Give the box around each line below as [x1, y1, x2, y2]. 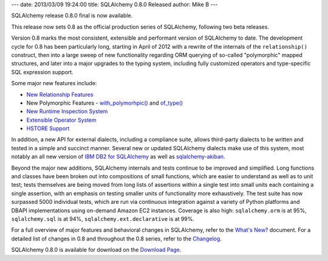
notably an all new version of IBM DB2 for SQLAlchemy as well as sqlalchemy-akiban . [11, 153, 225, 161]
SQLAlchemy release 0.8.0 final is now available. [11, 12, 133, 19]
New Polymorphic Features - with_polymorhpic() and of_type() [26, 99, 183, 106]
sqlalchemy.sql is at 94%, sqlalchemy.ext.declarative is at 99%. [11, 215, 194, 222]
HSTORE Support [26, 125, 70, 132]
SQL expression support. [11, 68, 73, 75]
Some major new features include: [11, 80, 97, 87]
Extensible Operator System [26, 116, 97, 124]
